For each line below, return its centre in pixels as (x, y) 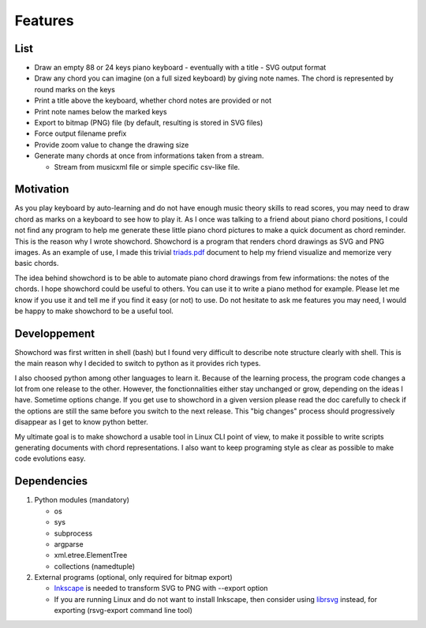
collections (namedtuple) (95, 566)
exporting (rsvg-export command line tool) (123, 611)
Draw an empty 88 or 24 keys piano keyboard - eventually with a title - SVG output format (180, 68)
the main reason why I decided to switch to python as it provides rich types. (138, 364)
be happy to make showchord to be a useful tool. (94, 311)
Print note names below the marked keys (101, 111)
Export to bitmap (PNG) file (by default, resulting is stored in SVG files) (149, 123)
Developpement (55, 333)
